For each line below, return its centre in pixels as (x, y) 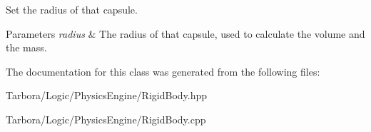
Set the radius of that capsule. (72, 9)
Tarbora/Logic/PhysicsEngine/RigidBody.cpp (106, 119)
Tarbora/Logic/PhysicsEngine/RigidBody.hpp (107, 95)
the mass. (26, 47)
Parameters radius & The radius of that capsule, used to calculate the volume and (185, 33)
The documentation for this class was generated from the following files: (163, 71)
